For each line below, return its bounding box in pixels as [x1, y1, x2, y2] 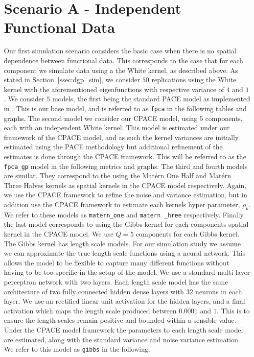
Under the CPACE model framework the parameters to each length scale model [4, 324, 243, 334]
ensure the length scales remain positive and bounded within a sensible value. [4, 315, 236, 325]
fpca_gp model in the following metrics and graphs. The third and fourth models [4, 161, 248, 171]
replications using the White [151, 74, 236, 85]
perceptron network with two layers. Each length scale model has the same [4, 276, 228, 286]
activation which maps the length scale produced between [4, 305, 177, 315]
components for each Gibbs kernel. [136, 228, 239, 238]
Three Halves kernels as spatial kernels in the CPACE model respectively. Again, [4, 180, 247, 190]
